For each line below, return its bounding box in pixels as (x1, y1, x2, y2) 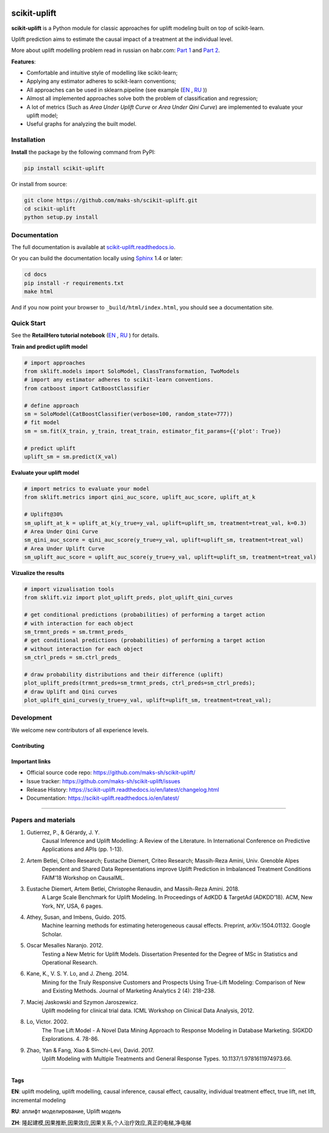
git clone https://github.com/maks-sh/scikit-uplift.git (24, 197, 198, 204)
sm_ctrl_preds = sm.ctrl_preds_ (24, 654, 121, 661)
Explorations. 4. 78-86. (41, 1035, 99, 1043)
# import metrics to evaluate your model (24, 485, 150, 492)
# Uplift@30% (24, 511, 63, 518)
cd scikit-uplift (24, 205, 76, 212)
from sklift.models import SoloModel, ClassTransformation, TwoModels (24, 368, 240, 375)
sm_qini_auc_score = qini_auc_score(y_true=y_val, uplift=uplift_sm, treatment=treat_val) (24, 537, 304, 543)
